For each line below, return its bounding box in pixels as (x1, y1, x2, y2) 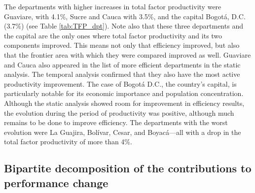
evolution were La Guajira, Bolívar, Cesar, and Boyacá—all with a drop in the (4, 127, 241, 137)
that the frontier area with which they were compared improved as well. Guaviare (4, 49, 251, 60)
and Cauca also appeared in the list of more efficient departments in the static (4, 59, 241, 69)
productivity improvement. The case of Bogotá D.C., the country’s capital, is (4, 78, 237, 89)
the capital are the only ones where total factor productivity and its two (4, 30, 222, 40)
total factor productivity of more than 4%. (4, 136, 132, 147)
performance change (4, 175, 109, 190)
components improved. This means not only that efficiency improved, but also (4, 40, 240, 50)
